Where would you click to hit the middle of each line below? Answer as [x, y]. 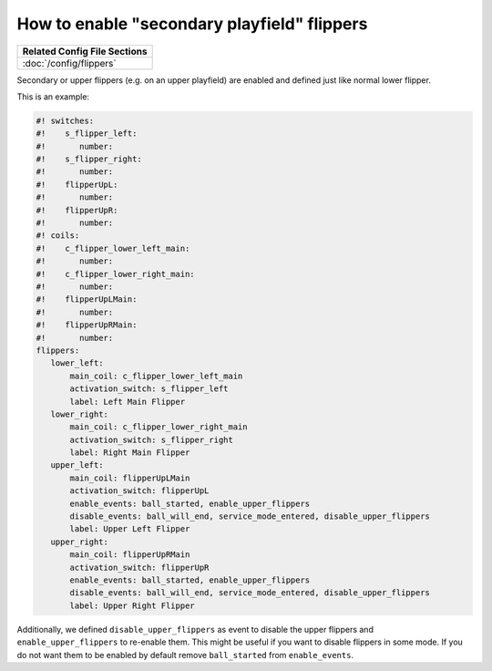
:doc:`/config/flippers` [70, 63]
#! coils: [58, 236]
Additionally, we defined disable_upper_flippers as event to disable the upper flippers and [195, 629]
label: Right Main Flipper [130, 453]
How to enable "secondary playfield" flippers [192, 24]
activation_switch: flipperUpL [139, 491]
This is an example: [53, 97]
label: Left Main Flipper [128, 402]
